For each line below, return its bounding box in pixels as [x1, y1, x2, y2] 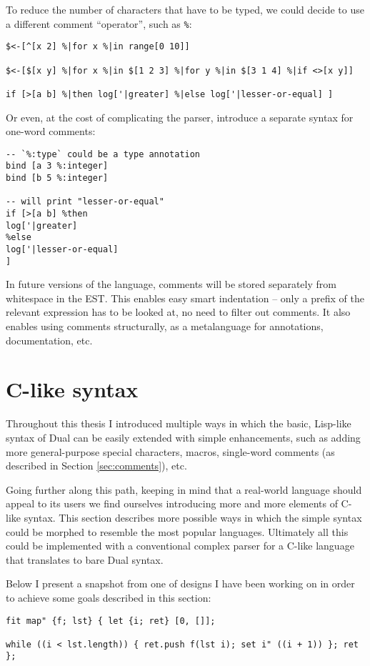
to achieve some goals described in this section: [6, 590, 211, 605]
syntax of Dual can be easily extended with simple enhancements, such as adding [6, 429, 361, 444]
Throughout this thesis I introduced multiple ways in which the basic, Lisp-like [6, 416, 351, 431]
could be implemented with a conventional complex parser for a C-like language [6, 538, 354, 553]
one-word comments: [6, 124, 96, 139]
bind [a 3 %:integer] [6, 161, 109, 172]
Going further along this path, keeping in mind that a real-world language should [6, 482, 362, 497]
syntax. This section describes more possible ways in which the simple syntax [24, 510, 362, 525]
